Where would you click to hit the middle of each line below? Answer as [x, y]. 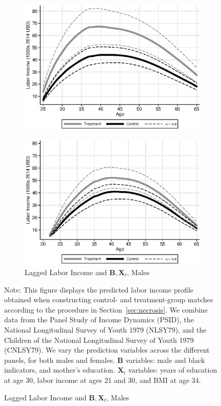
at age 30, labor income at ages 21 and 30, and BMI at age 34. [103, 380]
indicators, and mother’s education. [60, 370]
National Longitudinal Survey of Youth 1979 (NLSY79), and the [105, 329]
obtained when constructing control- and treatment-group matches [109, 299]
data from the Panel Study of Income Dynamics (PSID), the [99, 320]
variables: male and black [165, 360]
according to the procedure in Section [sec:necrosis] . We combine [106, 309]
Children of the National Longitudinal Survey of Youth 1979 [99, 340]
